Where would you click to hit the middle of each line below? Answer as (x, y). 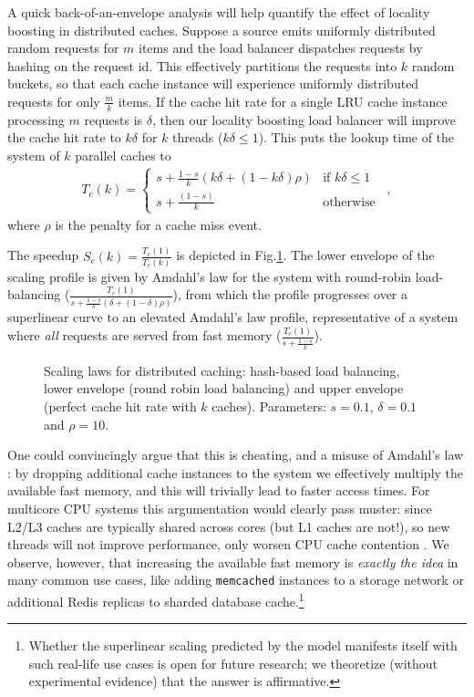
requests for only (54, 101)
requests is (113, 119)
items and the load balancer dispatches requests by (281, 48)
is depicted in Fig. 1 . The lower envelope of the (305, 255)
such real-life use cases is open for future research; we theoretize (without (233, 663)
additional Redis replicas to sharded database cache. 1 (156, 599)
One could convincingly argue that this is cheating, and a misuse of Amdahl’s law (236, 455)
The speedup (43, 255)
